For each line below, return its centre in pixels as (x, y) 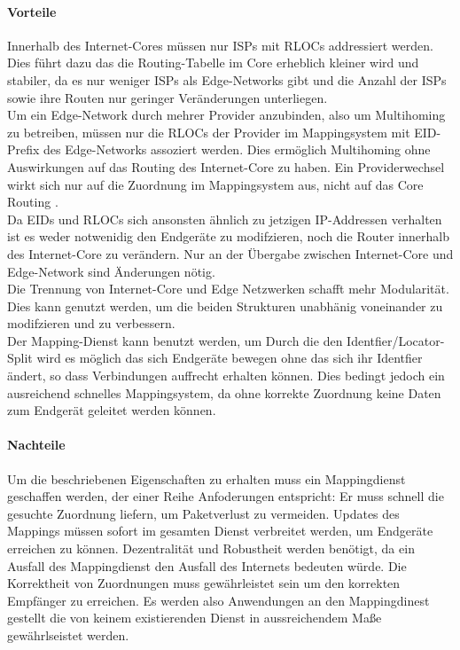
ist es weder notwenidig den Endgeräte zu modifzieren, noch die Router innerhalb (228, 236)
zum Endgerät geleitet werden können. (112, 410)
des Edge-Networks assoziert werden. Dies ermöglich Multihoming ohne (237, 149)
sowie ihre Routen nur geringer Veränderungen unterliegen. (168, 97)
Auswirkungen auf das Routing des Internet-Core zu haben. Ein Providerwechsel (226, 166)
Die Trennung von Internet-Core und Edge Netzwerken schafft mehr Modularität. (228, 289)
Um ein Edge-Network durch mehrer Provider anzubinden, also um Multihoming (226, 115)
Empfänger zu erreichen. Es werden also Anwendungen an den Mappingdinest (218, 600)
